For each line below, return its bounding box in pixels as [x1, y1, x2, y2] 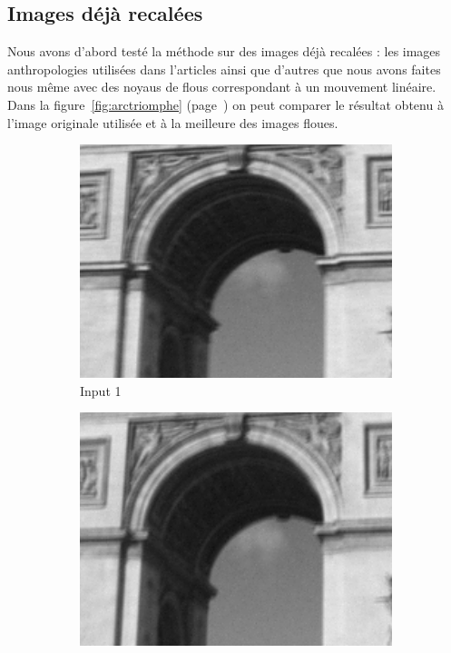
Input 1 [80, 381, 122, 400]
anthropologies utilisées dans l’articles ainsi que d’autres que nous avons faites [7, 59, 441, 78]
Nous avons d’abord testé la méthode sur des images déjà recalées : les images [7, 42, 441, 61]
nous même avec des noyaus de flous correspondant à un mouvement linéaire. [7, 77, 436, 96]
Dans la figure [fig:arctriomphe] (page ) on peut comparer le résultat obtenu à [7, 94, 444, 114]
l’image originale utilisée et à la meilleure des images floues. [7, 113, 338, 132]
